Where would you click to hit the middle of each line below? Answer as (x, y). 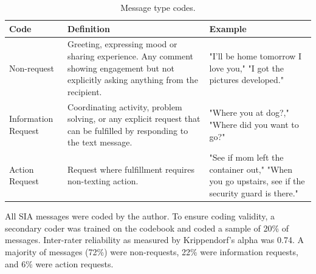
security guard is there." (254, 193)
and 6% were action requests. (59, 263)
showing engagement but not (121, 68)
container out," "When (251, 169)
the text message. (100, 142)
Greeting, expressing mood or (122, 44)
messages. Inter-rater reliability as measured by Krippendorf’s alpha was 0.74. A (154, 240)
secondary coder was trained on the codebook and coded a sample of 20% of (147, 228)
